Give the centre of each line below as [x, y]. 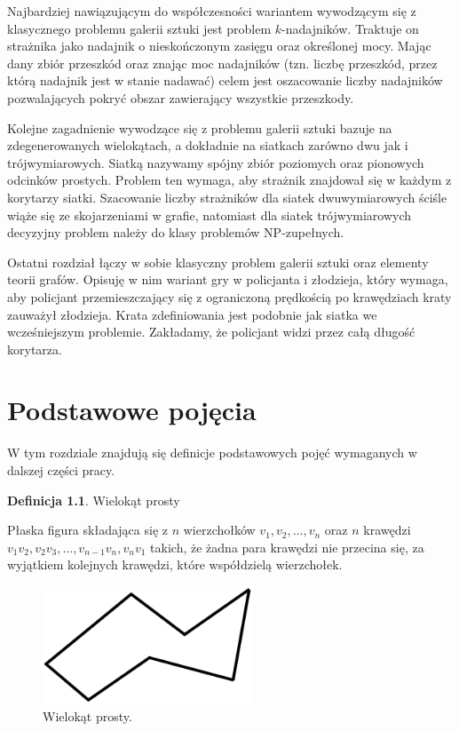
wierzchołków [219, 530]
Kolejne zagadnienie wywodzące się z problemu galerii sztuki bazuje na [200, 127]
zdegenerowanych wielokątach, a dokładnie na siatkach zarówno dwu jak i [208, 145]
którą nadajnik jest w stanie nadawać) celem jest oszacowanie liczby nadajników [225, 80]
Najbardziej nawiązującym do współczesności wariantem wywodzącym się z [212, 11]
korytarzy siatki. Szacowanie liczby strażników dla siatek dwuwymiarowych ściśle [227, 197]
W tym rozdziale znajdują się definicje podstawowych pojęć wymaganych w [212, 453]
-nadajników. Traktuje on [350, 28]
